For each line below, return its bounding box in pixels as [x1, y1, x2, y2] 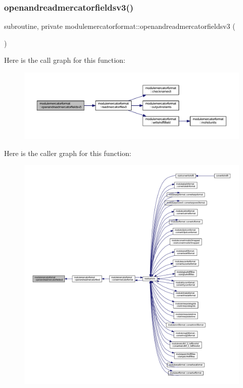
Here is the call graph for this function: [4, 55, 126, 65]
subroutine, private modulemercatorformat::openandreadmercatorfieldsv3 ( [4, 21, 235, 31]
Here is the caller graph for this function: [4, 147, 132, 158]
